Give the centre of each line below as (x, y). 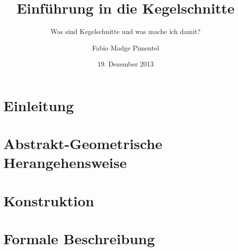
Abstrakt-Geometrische (83, 143)
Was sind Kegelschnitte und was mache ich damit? (126, 31)
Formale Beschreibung (79, 239)
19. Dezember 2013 (126, 64)
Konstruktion (49, 200)
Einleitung (39, 105)
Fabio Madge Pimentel (126, 47)
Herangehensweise (65, 162)
